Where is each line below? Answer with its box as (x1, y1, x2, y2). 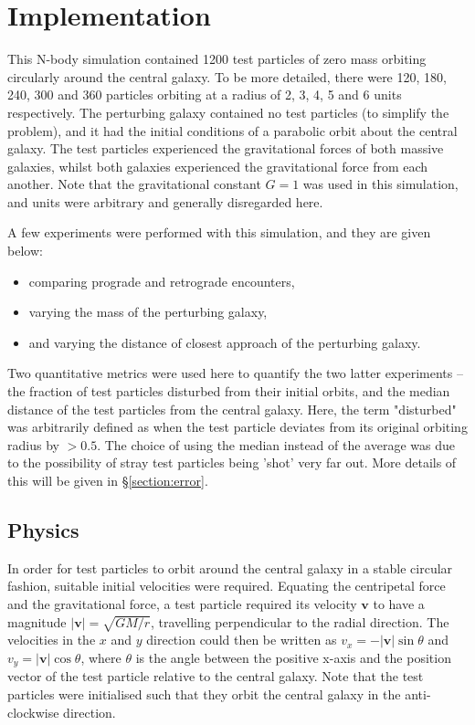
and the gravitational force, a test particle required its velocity (7, 594, 357, 613)
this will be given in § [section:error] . (7, 471, 208, 489)
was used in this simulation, (302, 174, 459, 194)
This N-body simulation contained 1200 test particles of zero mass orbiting (7, 49, 427, 68)
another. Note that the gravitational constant (7, 174, 261, 194)
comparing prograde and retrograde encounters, (28, 271, 295, 290)
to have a (373, 594, 425, 613)
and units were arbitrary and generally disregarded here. (7, 192, 323, 211)
